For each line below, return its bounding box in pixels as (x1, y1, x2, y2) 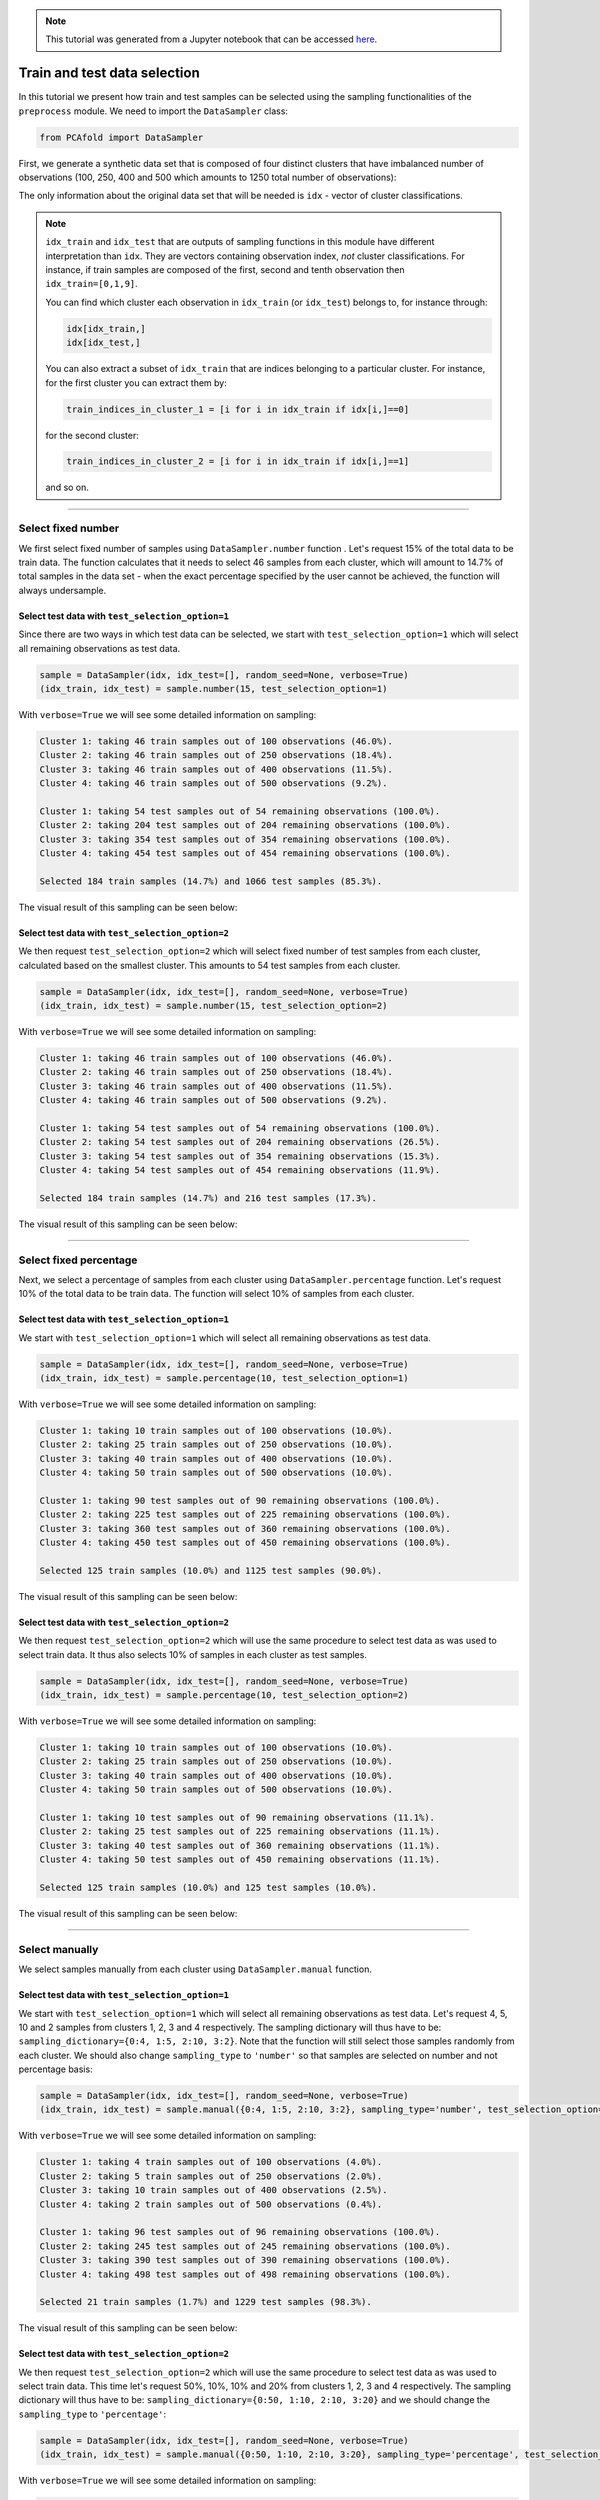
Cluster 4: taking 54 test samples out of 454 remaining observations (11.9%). (39, 1165, 441, 1176)
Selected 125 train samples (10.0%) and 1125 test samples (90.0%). (39, 1565, 383, 1576)
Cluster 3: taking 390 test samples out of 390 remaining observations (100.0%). (39, 2255, 452, 2266)
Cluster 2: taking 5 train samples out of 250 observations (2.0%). (39, 2170, 383, 2182)
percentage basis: (18, 2063, 94, 2075)
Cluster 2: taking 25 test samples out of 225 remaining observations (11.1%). (39, 1826, 441, 1837)
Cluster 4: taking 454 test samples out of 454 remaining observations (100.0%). (39, 848, 452, 859)
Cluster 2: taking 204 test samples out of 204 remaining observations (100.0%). (39, 820, 452, 831)
